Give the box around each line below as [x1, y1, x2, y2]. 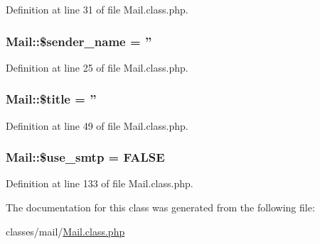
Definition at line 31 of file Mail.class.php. [6, 2, 188, 16]
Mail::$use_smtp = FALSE [6, 148, 165, 166]
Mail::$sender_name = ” [6, 32, 152, 50]
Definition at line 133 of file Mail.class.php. [6, 176, 193, 191]
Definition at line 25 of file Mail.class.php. [6, 60, 188, 74]
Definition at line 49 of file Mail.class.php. [6, 118, 188, 133]
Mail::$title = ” [6, 90, 97, 108]
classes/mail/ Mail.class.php [6, 223, 125, 238]
